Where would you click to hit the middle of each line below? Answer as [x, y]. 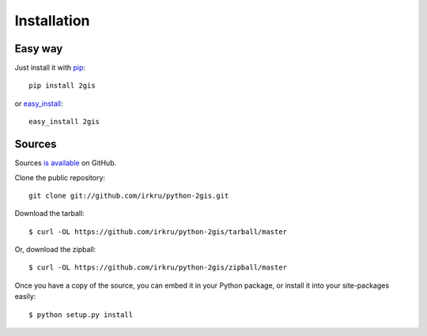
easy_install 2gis [64, 122]
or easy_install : [39, 104]
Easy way [39, 49]
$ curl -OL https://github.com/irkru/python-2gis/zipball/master [158, 268]
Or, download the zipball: [55, 250]
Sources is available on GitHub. [66, 163]
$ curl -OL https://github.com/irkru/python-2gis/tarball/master [158, 232]
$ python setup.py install [81, 315]
